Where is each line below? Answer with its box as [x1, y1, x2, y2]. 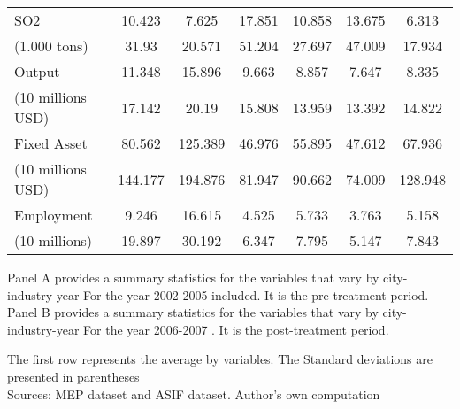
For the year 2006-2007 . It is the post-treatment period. [83, 320, 389, 338]
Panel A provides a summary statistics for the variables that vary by [7, 268, 379, 286]
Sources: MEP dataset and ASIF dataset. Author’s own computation [7, 384, 380, 403]
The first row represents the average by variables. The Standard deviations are [7, 350, 433, 368]
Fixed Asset [14, 133, 88, 153]
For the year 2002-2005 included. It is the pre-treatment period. [83, 285, 429, 304]
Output [14, 61, 60, 81]
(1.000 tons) [14, 35, 88, 56]
